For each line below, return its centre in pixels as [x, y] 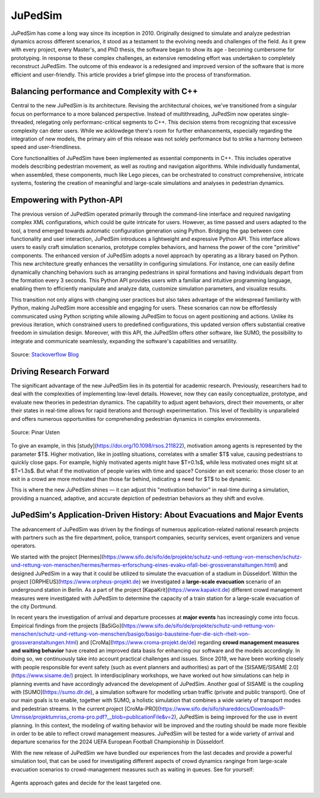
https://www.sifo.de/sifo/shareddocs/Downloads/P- [223, 708]
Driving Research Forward [60, 371]
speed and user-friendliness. [46, 147]
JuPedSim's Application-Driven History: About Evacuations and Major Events [157, 515]
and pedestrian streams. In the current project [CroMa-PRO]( [85, 708]
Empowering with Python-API [67, 199]
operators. [24, 546]
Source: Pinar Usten [36, 432]
